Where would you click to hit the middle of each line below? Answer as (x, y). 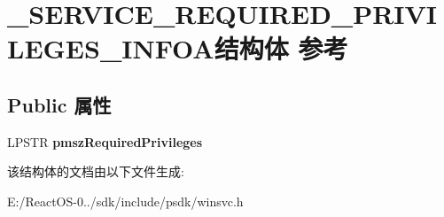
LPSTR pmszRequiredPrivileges (105, 141)
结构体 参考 (281, 48)
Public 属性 (59, 104)
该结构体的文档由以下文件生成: (96, 171)
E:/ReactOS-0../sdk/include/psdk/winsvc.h (125, 201)
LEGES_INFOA (111, 48)
